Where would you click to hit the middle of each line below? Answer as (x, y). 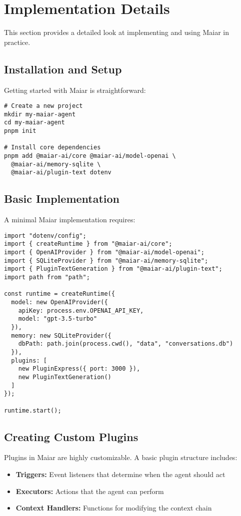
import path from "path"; (47, 277)
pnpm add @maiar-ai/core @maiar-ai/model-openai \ (90, 156)
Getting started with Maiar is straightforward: (75, 90)
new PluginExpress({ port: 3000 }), (79, 369)
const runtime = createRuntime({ (59, 294)
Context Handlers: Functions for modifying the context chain (114, 508)
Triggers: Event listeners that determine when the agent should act (120, 474)
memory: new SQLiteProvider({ (61, 335)
